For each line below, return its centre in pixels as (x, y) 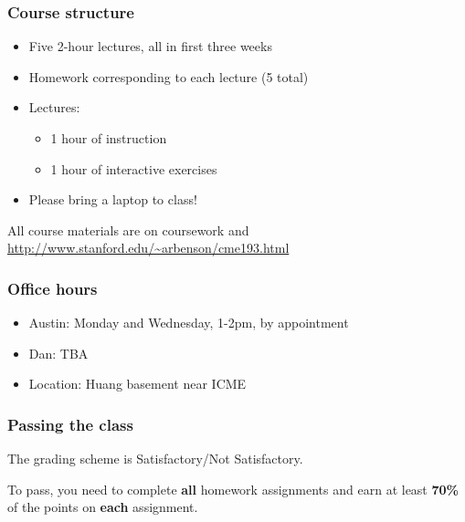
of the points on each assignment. (103, 507)
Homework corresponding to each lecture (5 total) (169, 76)
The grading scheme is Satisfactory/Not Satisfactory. (155, 459)
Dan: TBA (58, 353)
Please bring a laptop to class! (113, 199)
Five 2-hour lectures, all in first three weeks (150, 46)
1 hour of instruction (109, 138)
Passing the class (70, 424)
